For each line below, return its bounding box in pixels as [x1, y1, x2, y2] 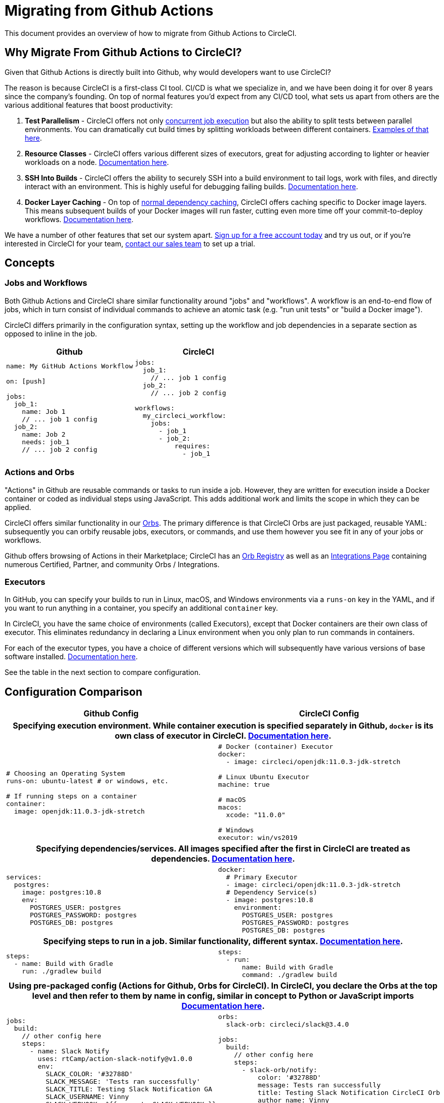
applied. [5, 502, 31, 512]
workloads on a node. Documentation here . [25, 157, 169, 166]
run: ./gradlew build [22, 967, 101, 975]
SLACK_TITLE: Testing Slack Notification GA [46, 1085, 212, 1093]
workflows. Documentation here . [25, 215, 134, 224]
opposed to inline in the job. [5, 329, 97, 338]
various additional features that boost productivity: [5, 100, 173, 109]
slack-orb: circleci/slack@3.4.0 [226, 1021, 349, 1029]
